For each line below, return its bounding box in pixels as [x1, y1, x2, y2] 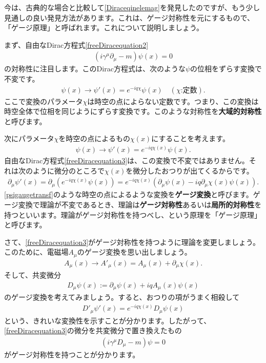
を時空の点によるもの [58, 133, 130, 144]
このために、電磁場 [4, 246, 69, 257]
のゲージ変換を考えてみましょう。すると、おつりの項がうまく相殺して [4, 292, 240, 302]
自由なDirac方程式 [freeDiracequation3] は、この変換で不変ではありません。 [4, 155, 249, 166]
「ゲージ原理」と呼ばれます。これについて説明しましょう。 [4, 22, 204, 33]
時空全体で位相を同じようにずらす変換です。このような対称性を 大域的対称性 [4, 106, 262, 117]
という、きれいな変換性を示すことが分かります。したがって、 [4, 315, 211, 326]
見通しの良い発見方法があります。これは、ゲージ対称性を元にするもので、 [4, 12, 254, 23]
